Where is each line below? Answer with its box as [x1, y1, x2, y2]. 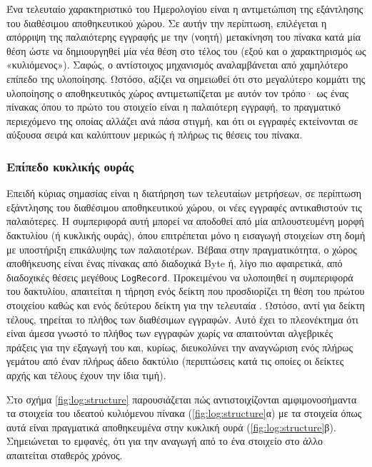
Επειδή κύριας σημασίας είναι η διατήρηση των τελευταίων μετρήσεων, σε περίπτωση [6, 186, 362, 201]
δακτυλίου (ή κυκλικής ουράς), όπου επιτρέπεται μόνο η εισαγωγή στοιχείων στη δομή [6, 227, 366, 242]
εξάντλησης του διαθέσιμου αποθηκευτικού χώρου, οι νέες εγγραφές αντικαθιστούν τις [6, 199, 362, 214]
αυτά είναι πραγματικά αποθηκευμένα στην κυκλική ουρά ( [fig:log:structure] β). [6, 419, 336, 434]
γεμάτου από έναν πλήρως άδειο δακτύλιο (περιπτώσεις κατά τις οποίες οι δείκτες [6, 353, 344, 368]
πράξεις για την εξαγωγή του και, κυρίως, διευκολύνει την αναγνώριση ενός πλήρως [6, 339, 353, 354]
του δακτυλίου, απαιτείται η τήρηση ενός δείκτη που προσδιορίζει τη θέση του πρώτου [6, 283, 365, 298]
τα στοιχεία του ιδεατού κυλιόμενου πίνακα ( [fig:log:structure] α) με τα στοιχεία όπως [6, 406, 362, 421]
